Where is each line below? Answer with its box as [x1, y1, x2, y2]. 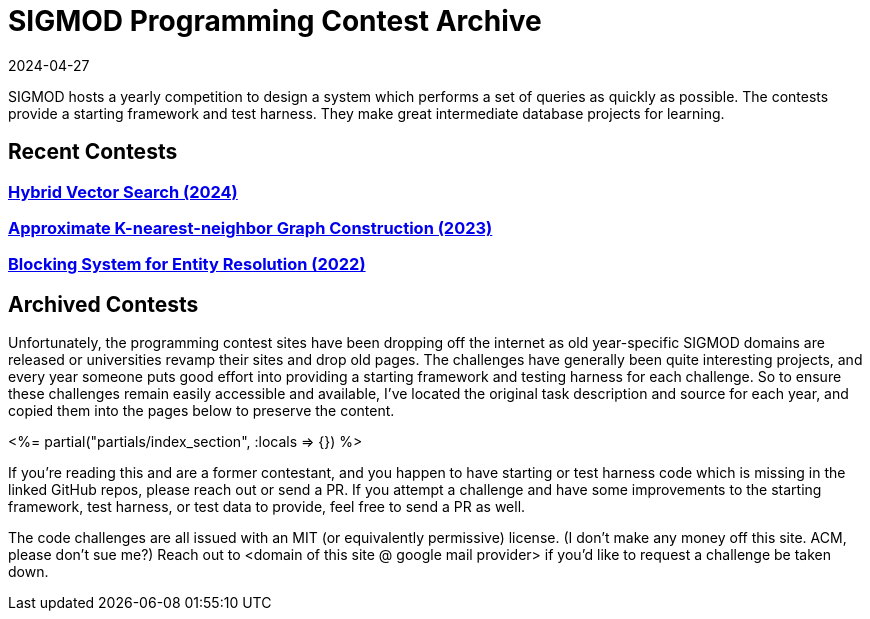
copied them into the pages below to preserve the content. [8, 402, 395, 420]
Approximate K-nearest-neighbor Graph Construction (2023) [8, 217, 493, 238]
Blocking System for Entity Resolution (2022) [8, 254, 366, 275]
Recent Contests [8, 139, 178, 165]
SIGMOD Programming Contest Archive [8, 4, 542, 38]
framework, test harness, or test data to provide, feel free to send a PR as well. [8, 498, 526, 516]
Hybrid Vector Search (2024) [8, 181, 238, 202]
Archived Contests [8, 291, 199, 317]
